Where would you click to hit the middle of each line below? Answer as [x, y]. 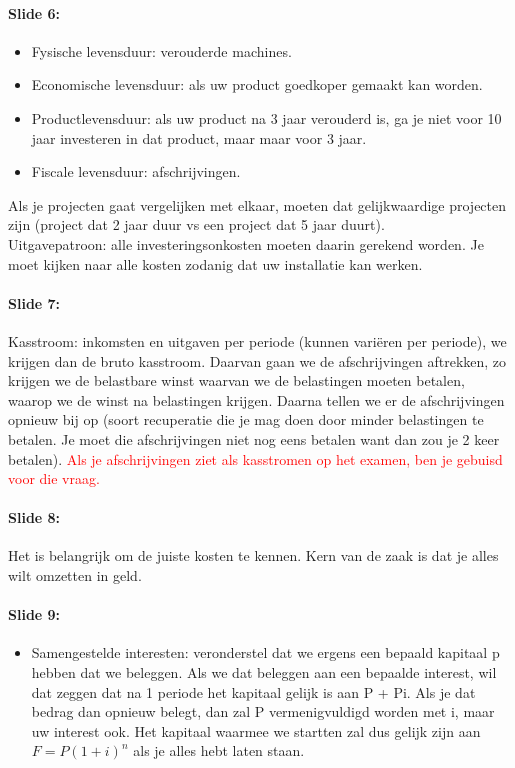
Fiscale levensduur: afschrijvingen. [136, 171]
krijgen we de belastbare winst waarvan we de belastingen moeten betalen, [236, 380]
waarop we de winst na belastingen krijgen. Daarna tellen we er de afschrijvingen [256, 399]
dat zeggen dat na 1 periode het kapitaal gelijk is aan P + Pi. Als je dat [253, 691]
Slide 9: [34, 614]
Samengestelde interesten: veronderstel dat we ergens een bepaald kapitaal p [265, 652]
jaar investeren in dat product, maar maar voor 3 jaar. [199, 137]
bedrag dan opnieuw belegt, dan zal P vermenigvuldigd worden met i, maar [263, 711]
